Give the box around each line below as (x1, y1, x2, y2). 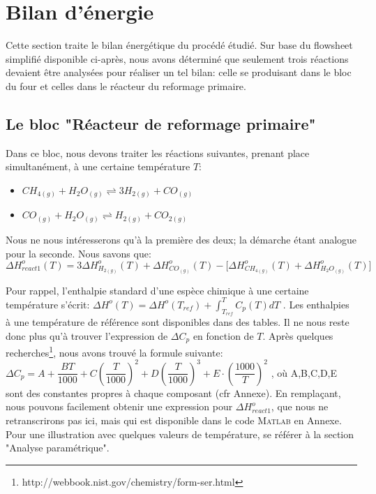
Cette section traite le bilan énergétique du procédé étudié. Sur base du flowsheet (6, 38, 353, 52)
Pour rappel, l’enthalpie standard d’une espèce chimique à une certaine (6, 283, 309, 297)
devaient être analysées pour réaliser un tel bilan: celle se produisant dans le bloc (6, 65, 352, 80)
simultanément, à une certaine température (6, 159, 190, 174)
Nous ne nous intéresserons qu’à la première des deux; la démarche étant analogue (6, 232, 357, 246)
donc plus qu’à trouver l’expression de (6, 328, 168, 343)
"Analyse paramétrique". (6, 440, 110, 455)
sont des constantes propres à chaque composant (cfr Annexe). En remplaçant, (6, 385, 341, 400)
